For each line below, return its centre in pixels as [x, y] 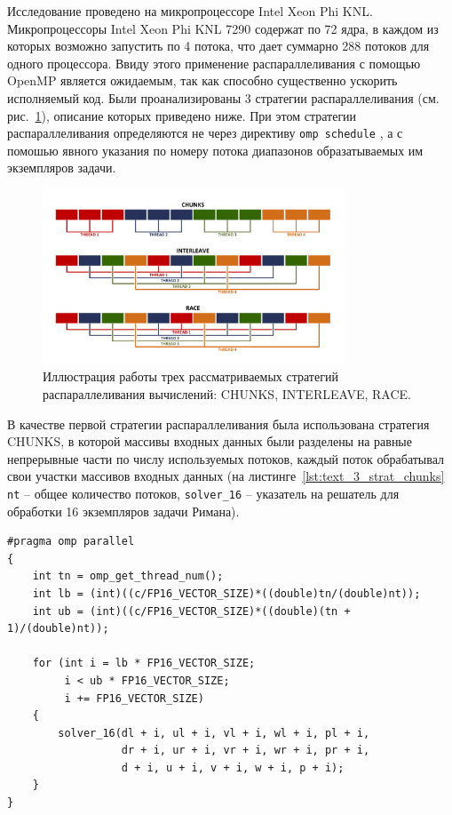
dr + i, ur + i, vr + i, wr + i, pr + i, [246, 751]
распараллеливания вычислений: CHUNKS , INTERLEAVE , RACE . [227, 393]
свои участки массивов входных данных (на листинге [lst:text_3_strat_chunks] [226, 476]
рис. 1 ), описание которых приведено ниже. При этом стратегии [182, 115]
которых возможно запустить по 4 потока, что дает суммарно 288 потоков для [218, 46]
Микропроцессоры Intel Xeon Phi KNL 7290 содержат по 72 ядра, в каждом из [223, 28]
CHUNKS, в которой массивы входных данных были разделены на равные [210, 441]
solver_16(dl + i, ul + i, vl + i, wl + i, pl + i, [214, 733]
